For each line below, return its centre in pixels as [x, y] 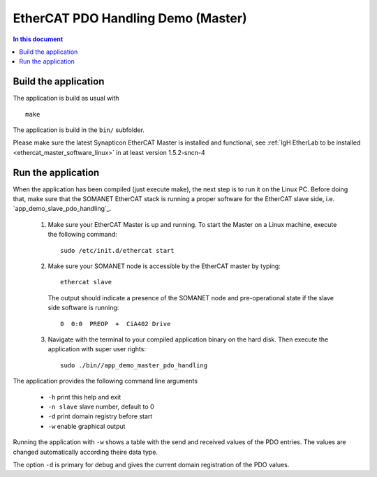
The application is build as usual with [66, 98]
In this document [38, 39]
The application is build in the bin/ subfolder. [79, 130]
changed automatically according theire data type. [86, 452]
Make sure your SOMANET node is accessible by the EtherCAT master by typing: [164, 266]
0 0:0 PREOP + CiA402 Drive [116, 324]
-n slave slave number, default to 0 [101, 406]
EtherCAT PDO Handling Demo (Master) [130, 18]
